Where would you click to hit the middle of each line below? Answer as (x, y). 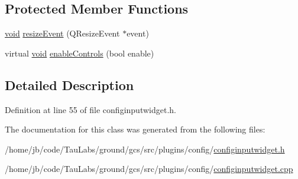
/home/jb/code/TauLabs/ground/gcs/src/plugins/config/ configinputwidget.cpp (149, 169)
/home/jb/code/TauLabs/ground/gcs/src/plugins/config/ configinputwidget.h (145, 149)
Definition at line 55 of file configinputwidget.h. (90, 109)
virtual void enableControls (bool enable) (80, 53)
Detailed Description (69, 84)
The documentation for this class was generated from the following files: (135, 129)
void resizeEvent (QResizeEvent (62, 33)
